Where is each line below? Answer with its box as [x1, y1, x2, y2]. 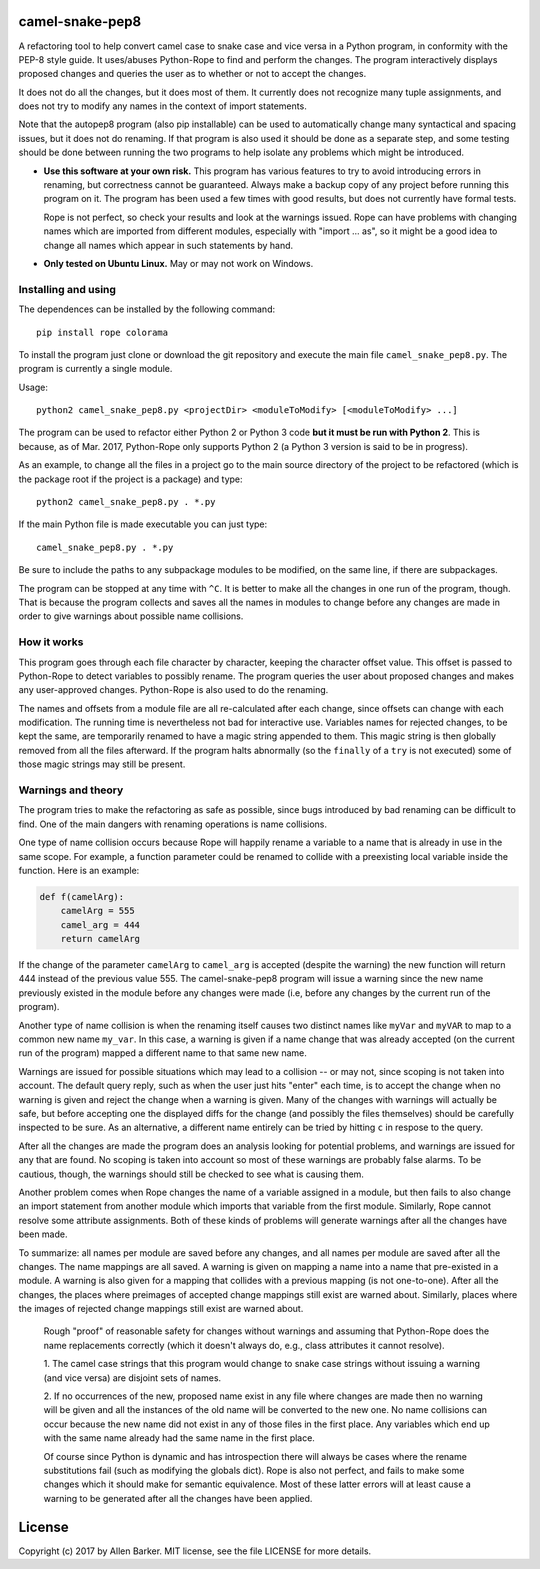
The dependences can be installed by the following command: [18, 303, 275, 315]
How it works [18, 635, 84, 649]
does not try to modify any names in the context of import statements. [18, 100, 307, 112]
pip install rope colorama [36, 326, 169, 338]
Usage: [18, 381, 49, 393]
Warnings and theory [18, 783, 124, 797]
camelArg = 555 [60, 905, 135, 917]
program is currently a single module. [18, 363, 173, 375]
